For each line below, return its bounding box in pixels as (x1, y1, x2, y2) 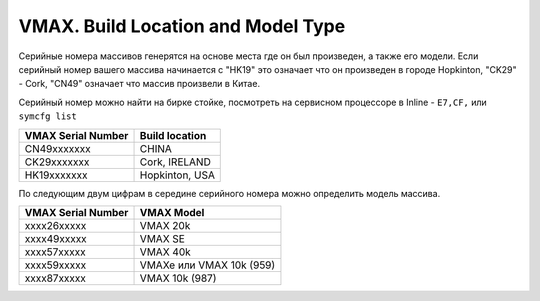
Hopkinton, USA (139, 168, 215, 182)
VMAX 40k (139, 245, 191, 259)
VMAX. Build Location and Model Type (18, 15, 346, 37)
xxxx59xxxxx (24, 258, 87, 272)
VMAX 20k (139, 218, 191, 232)
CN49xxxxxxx (24, 141, 91, 155)
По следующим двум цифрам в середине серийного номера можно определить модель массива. (18, 187, 441, 199)
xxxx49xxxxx (24, 231, 87, 245)
